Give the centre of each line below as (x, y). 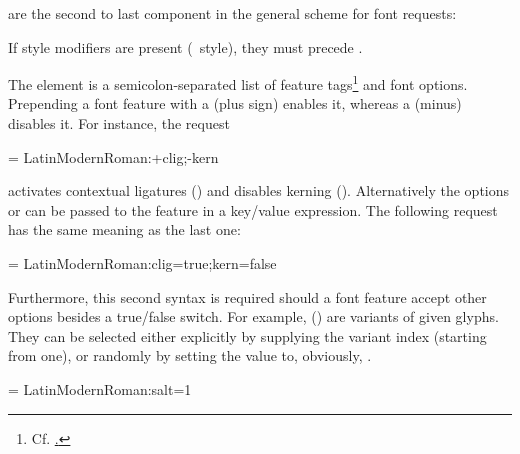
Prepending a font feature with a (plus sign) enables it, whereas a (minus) (235, 103)
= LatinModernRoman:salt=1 (100, 388)
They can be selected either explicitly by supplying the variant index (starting (247, 335)
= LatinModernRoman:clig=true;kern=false (142, 263)
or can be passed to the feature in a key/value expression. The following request (253, 209)
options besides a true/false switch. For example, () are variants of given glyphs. (253, 316)
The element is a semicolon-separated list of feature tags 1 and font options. (238, 82)
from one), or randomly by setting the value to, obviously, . (190, 355)
